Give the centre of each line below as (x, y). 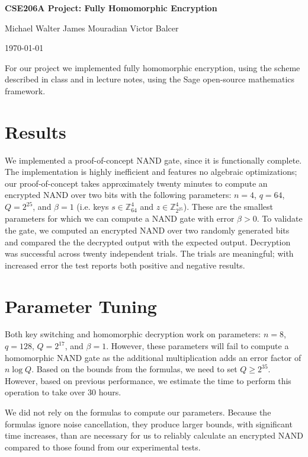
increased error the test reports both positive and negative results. (125, 265)
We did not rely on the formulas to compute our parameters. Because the (138, 412)
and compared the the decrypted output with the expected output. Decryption (148, 242)
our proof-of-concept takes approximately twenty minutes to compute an (136, 183)
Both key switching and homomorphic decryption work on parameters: (133, 334)
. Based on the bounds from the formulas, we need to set (134, 369)
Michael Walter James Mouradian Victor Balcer (92, 28)
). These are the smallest (228, 207)
